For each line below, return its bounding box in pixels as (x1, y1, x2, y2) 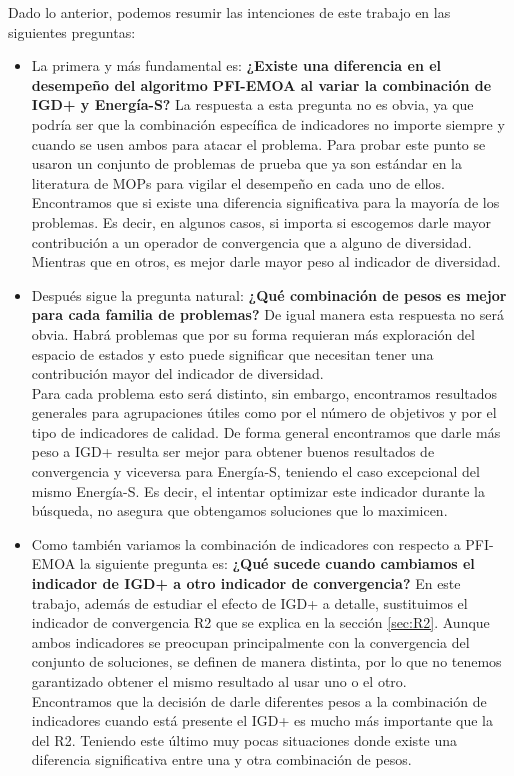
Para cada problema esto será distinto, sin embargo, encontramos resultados (31, 382, 498, 403)
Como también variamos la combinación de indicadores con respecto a (31, 533, 461, 554)
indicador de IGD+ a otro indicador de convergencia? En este (31, 573, 461, 594)
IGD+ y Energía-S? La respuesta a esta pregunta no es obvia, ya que (31, 94, 474, 115)
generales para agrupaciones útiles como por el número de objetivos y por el (31, 402, 497, 423)
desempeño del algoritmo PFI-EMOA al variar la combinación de (31, 74, 492, 95)
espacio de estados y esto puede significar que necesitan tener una (31, 343, 434, 364)
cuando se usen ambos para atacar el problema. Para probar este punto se (31, 133, 486, 154)
